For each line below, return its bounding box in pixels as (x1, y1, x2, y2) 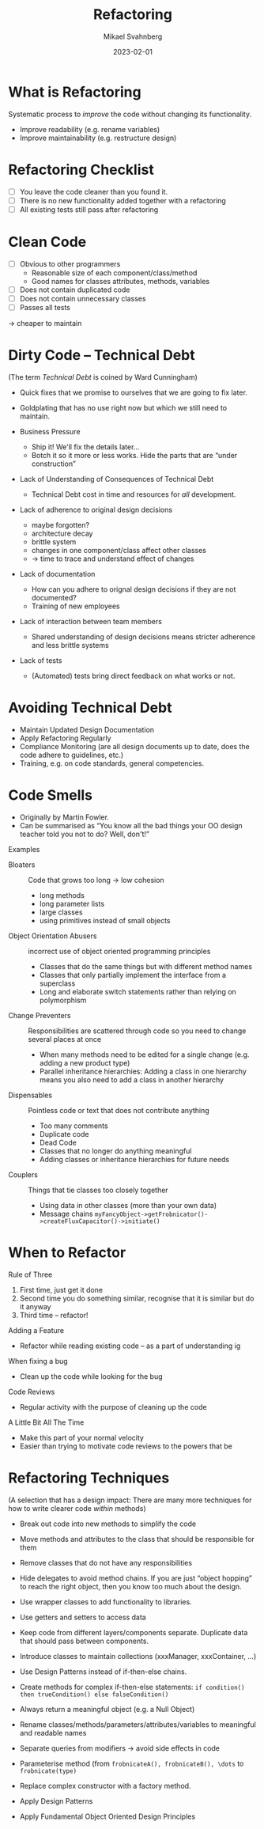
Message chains (39, 1209, 93, 1218)
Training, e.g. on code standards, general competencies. (19, 758, 204, 768)
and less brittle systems (31, 640, 109, 649)
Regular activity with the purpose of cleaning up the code (19, 1402, 207, 1411)
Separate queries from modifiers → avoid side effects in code (19, 1743, 220, 1753)
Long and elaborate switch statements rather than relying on (39, 986, 237, 996)
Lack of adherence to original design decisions (19, 505, 172, 514)
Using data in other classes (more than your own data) (39, 1200, 217, 1210)
